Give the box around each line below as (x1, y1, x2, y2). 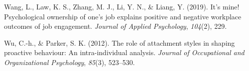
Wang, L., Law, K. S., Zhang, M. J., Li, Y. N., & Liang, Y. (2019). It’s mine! (4, 1, 240, 11)
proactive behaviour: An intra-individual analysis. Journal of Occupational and (4, 47, 245, 58)
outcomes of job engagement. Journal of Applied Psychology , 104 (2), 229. (4, 21, 227, 31)
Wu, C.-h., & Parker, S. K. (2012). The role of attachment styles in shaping (4, 37, 235, 48)
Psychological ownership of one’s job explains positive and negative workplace (4, 11, 242, 21)
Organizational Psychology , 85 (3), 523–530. (4, 57, 135, 67)
